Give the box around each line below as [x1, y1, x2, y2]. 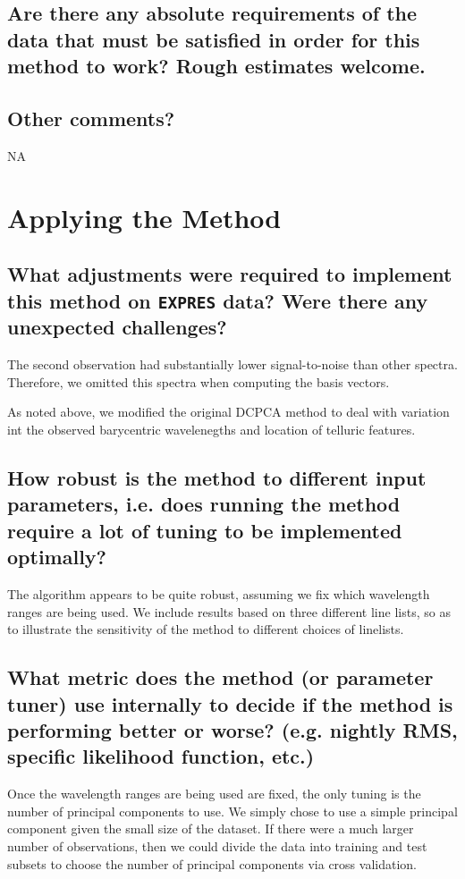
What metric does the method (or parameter [7, 663, 434, 691]
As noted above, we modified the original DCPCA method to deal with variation [7, 402, 450, 421]
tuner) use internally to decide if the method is [7, 689, 453, 717]
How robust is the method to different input [7, 464, 427, 492]
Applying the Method [7, 199, 282, 235]
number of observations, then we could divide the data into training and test [7, 836, 427, 855]
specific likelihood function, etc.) [7, 742, 315, 770]
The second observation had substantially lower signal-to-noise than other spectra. [7, 355, 458, 374]
